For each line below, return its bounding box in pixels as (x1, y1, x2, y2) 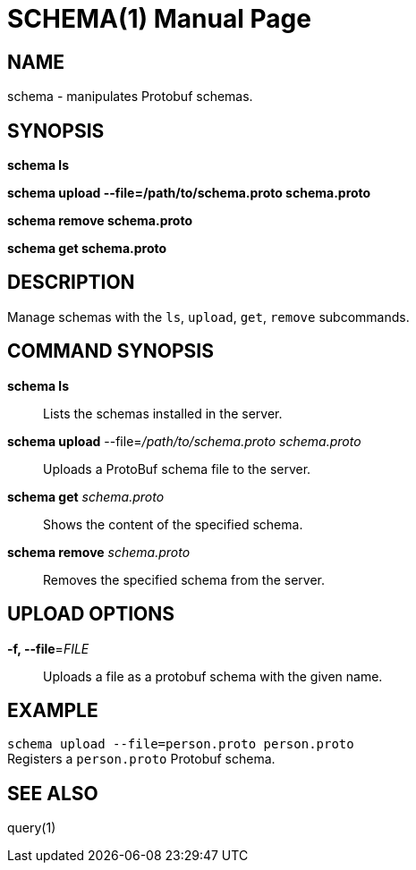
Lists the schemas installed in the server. (43, 405, 283, 421)
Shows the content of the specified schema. (43, 516, 303, 532)
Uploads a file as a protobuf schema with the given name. (43, 668, 383, 684)
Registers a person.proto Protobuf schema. (7, 751, 276, 767)
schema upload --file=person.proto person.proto (7, 737, 354, 752)
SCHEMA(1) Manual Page (7, 4, 311, 34)
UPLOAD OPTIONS (7, 603, 175, 626)
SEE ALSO (7, 781, 98, 805)
